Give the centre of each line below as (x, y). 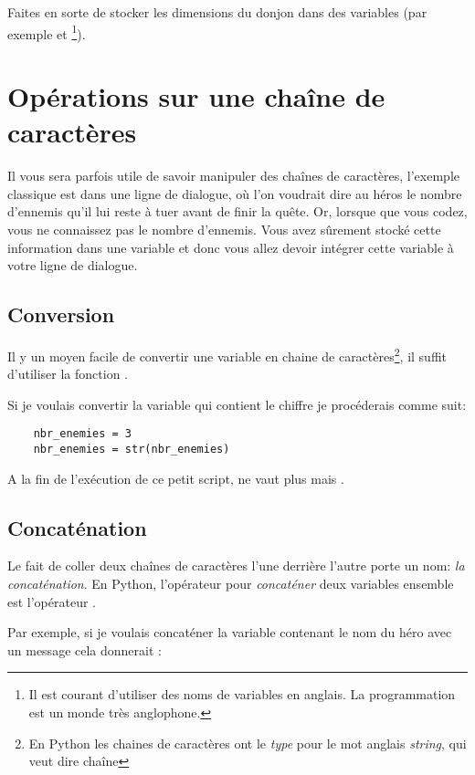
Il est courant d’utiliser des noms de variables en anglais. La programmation (242, 694)
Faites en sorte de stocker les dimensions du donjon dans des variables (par (217, 12)
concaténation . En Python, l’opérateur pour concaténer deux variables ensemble (231, 584)
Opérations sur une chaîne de (196, 96)
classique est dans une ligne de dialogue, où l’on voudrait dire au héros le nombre (235, 193)
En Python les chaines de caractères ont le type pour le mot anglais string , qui (248, 743)
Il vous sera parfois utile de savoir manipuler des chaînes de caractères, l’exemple (233, 176)
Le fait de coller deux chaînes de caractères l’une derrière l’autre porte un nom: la (236, 566)
